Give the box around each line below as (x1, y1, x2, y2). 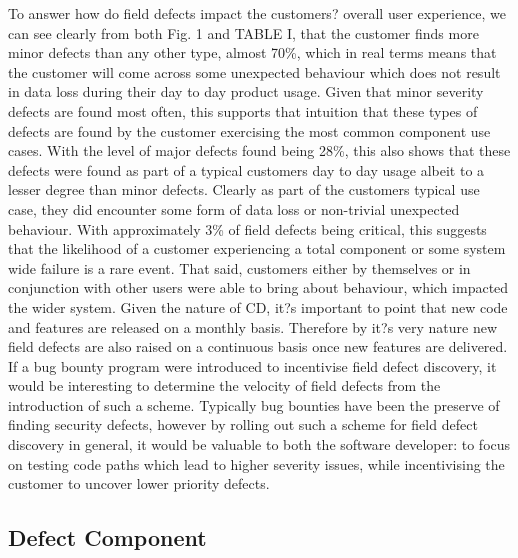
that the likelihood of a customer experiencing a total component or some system (8, 238, 506, 259)
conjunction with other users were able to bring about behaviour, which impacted (8, 277, 509, 298)
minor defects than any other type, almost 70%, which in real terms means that (8, 42, 497, 63)
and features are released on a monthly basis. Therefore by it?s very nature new (8, 316, 498, 337)
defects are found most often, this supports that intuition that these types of (8, 100, 478, 121)
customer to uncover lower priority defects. (8, 473, 270, 494)
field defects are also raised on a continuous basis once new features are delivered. (8, 336, 508, 357)
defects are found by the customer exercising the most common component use (8, 120, 491, 141)
